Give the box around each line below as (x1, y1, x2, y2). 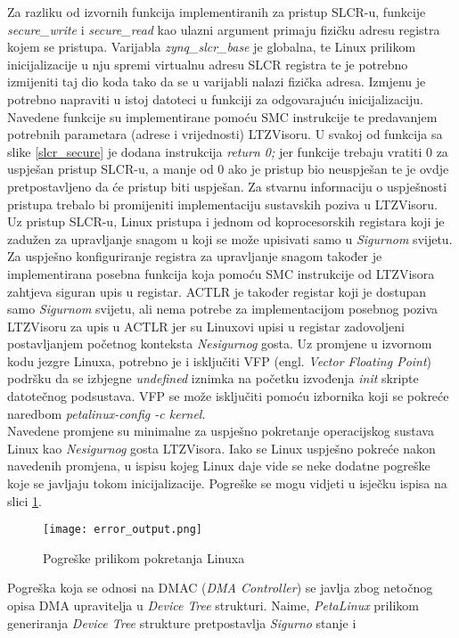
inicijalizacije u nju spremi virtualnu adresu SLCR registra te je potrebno (7, 54, 408, 73)
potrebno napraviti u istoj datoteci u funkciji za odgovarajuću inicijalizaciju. (7, 89, 423, 108)
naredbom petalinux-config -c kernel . (7, 404, 206, 422)
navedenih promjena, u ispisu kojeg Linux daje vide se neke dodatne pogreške (7, 456, 430, 475)
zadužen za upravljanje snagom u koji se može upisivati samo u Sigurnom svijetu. (7, 229, 453, 248)
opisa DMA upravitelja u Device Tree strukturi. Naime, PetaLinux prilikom (7, 596, 419, 615)
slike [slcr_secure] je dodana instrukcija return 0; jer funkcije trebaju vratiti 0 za (7, 142, 448, 160)
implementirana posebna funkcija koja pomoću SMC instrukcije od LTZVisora (7, 264, 435, 282)
